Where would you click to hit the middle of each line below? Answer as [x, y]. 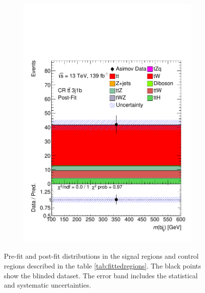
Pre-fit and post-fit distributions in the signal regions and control [102, 256]
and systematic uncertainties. [48, 285]
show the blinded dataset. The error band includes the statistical [101, 275]
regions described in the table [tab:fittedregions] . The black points [102, 265]
